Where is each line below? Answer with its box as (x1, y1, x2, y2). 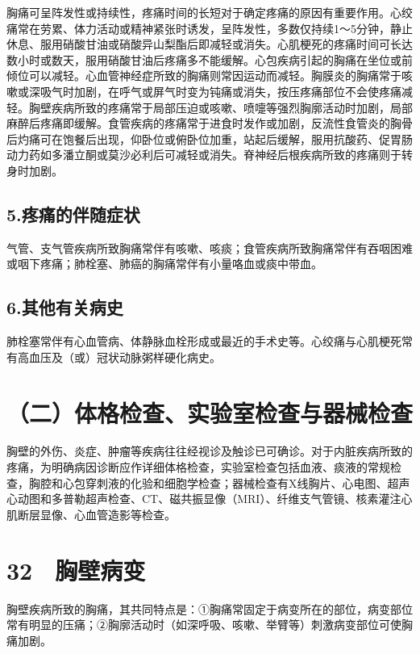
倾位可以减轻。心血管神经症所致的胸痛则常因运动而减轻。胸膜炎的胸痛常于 (6, 67, 401, 84)
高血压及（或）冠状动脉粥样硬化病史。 (17, 348, 221, 365)
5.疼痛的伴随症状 (6, 201, 140, 226)
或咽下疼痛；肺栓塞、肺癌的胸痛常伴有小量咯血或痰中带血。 (6, 255, 322, 272)
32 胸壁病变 (6, 553, 146, 586)
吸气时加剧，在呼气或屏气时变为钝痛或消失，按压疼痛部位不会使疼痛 (40, 82, 401, 99)
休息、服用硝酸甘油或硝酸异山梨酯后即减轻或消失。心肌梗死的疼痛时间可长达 (6, 36, 413, 52)
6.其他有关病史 (6, 295, 123, 320)
